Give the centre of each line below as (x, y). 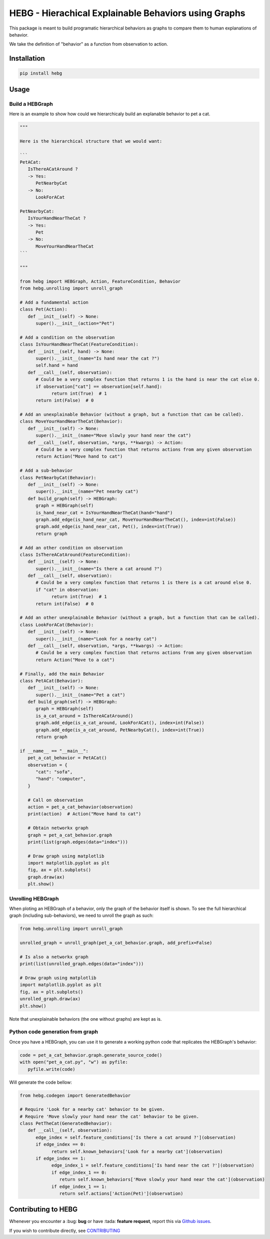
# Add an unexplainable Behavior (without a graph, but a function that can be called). (132, 415)
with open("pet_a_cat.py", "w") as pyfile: (74, 1062)
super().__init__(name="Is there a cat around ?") (99, 569)
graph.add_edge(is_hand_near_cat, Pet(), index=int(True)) (109, 527)
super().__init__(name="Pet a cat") (80, 695)
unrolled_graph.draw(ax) (50, 999)
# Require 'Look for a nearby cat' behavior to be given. (92, 1110)
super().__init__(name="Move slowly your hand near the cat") (113, 435)
